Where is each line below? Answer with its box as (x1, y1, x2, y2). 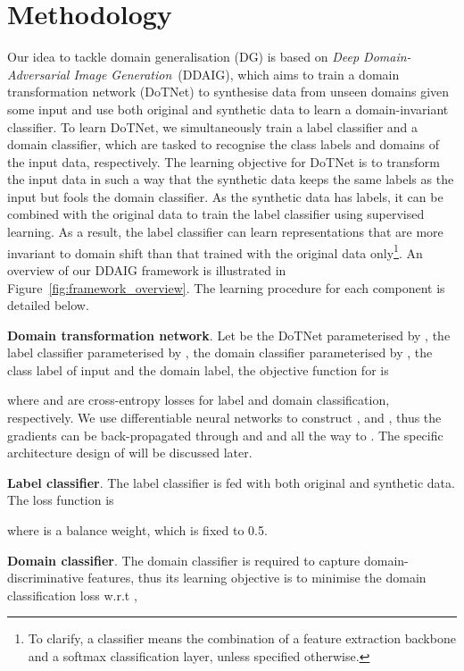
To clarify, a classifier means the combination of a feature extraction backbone (28, 629, 456, 648)
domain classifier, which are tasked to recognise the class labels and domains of (7, 135, 440, 154)
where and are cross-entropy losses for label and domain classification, (7, 390, 390, 409)
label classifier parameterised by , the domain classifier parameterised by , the (7, 343, 433, 362)
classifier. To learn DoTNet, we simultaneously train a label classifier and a (7, 117, 418, 136)
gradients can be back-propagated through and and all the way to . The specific (7, 425, 443, 444)
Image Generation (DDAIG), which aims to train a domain (73, 64, 400, 83)
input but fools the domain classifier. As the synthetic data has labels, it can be (7, 187, 443, 205)
